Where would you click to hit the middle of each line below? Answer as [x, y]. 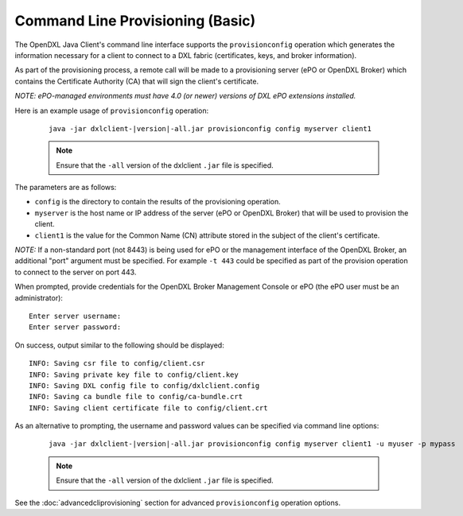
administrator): [39, 297]
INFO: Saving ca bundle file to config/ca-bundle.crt [136, 397]
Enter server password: [75, 327]
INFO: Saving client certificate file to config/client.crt [148, 408]
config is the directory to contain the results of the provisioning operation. [158, 202]
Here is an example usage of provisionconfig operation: [112, 111]
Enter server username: [75, 316]
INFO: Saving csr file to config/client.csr [117, 363]
